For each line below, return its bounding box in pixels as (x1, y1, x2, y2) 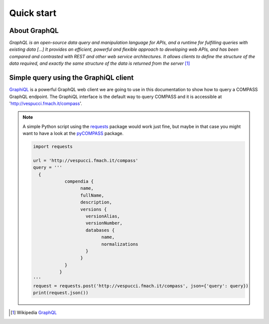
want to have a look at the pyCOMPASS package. (22, 130, 124, 136)
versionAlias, (85, 213, 120, 219)
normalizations (101, 241, 138, 247)
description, (80, 200, 112, 205)
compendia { (64, 179, 94, 184)
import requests (33, 144, 73, 149)
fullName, (80, 192, 105, 198)
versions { (80, 207, 107, 212)
